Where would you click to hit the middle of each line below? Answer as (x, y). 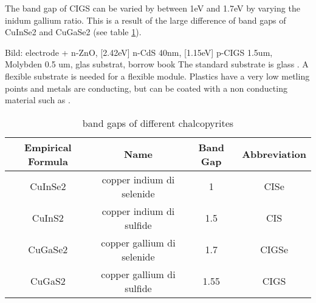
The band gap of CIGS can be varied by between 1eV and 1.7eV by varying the (153, 8)
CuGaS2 (48, 281)
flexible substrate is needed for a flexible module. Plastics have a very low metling (157, 76)
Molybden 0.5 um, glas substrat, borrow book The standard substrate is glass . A (157, 64)
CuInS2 (48, 218)
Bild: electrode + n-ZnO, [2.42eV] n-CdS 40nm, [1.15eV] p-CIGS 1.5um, (139, 52)
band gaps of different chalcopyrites (158, 123)
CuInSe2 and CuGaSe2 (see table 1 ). (73, 32)
